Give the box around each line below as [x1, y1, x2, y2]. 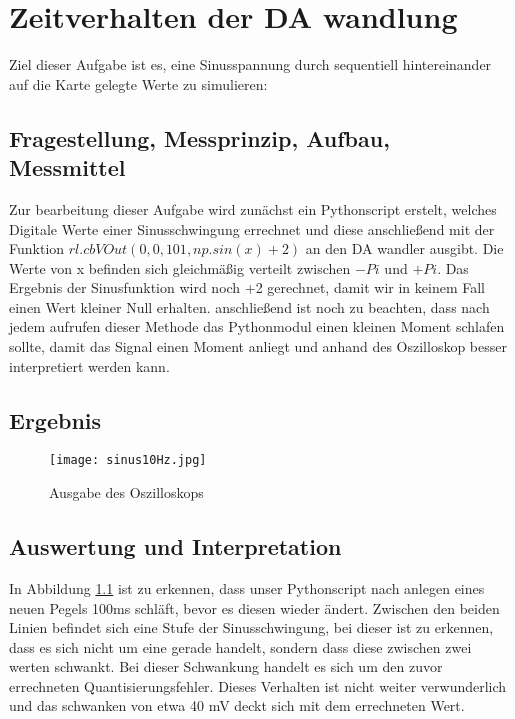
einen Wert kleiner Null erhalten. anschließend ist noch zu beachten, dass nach [9, 296, 490, 317]
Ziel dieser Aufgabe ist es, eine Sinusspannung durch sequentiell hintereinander [9, 54, 492, 75]
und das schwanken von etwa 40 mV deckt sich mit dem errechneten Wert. [9, 695, 465, 716]
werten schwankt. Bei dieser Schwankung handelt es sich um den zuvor [9, 656, 443, 677]
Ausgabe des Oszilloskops [49, 482, 204, 503]
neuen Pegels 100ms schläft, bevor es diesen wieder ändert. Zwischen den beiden [9, 597, 500, 618]
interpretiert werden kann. [9, 355, 170, 376]
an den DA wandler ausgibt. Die [305, 238, 504, 259]
